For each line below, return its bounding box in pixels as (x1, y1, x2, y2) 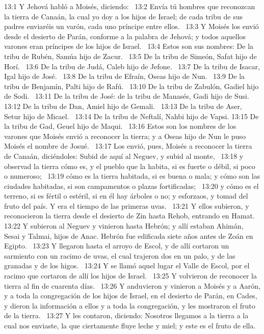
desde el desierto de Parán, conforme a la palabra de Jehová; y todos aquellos (4, 31, 246, 41)
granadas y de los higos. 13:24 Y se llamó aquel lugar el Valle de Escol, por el (4, 260, 250, 271)
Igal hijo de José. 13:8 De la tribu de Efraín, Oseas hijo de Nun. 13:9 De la (4, 71, 245, 81)
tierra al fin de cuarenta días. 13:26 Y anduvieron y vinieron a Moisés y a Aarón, (4, 280, 260, 291)
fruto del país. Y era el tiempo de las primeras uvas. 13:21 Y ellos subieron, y (4, 200, 249, 211)
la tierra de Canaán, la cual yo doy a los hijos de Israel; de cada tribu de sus (4, 11, 243, 21)
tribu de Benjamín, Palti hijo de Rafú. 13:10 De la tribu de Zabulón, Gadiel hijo (4, 80, 259, 91)
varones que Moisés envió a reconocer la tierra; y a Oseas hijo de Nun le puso (4, 130, 246, 141)
